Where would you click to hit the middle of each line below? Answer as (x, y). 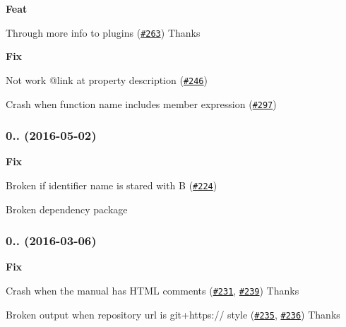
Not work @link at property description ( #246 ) (107, 79)
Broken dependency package (67, 209)
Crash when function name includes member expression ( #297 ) (141, 103)
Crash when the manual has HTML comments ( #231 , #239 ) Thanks (153, 291)
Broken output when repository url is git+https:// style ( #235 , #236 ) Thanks (173, 314)
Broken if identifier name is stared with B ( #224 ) (112, 185)
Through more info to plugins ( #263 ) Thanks (103, 32)
